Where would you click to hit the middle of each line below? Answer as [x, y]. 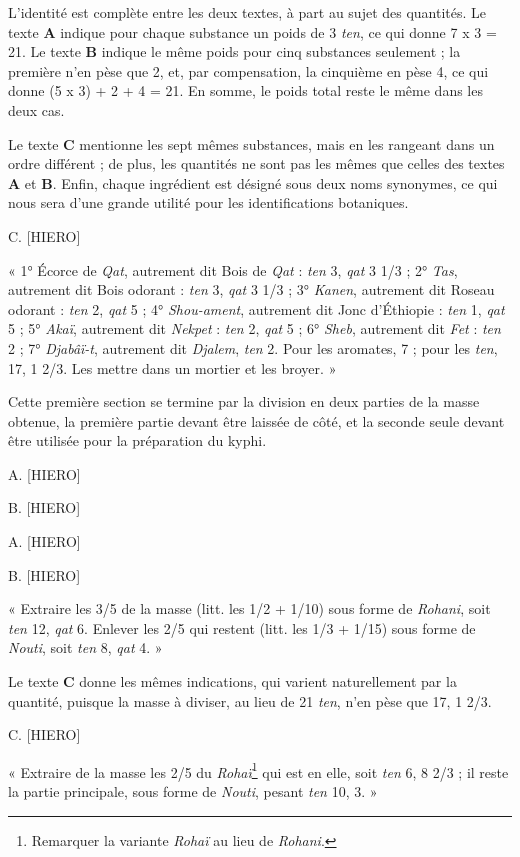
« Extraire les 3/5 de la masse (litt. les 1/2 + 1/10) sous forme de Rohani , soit [249, 608]
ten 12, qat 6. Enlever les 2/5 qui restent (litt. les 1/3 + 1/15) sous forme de [242, 627]
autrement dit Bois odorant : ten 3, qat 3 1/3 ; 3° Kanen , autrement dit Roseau [251, 289]
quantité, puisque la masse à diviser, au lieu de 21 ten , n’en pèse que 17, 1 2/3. [250, 700]
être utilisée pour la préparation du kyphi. [137, 440]
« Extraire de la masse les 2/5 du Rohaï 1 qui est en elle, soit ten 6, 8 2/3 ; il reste [258, 770]
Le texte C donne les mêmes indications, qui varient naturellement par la [232, 681]
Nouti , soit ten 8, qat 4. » [85, 647]
